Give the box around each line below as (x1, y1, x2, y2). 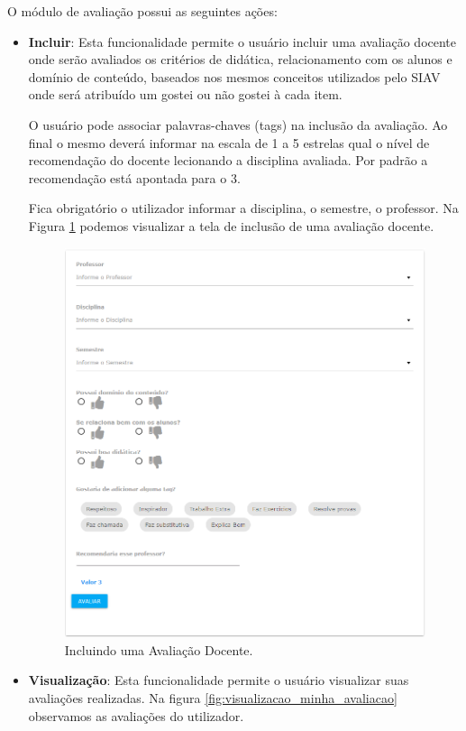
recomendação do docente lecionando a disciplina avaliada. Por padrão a (28, 151, 428, 170)
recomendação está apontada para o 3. (28, 168, 241, 187)
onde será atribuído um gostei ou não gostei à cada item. (28, 85, 343, 104)
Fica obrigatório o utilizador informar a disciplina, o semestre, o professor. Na (28, 199, 459, 217)
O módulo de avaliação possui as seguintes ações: (7, 2, 278, 20)
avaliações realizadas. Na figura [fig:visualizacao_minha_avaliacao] (28, 689, 397, 708)
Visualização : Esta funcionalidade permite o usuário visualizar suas (28, 671, 409, 689)
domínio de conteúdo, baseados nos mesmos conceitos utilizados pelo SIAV (28, 67, 441, 86)
